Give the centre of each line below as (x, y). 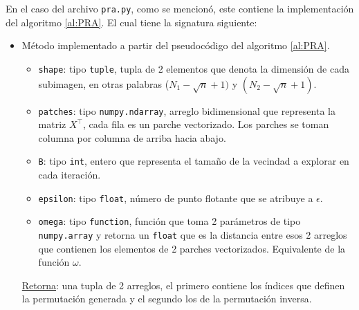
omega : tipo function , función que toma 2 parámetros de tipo (169, 221)
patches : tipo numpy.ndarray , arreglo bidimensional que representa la (187, 110)
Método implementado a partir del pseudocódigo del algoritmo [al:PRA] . (176, 45)
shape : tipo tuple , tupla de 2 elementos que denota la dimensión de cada (194, 68)
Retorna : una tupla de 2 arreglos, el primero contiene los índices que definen (183, 285)
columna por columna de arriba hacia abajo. (132, 137)
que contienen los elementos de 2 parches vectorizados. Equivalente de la (192, 248)
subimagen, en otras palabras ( (104, 83)
